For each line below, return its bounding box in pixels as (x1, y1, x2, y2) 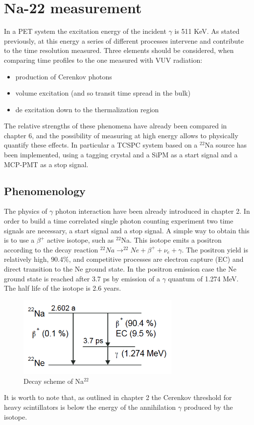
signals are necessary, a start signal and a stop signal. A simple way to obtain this (4, 225, 250, 235)
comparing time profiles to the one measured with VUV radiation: (4, 54, 203, 65)
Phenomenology (4, 183, 86, 198)
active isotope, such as (47, 235, 114, 245)
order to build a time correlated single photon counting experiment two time (4, 216, 233, 226)
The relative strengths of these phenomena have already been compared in (4, 121, 227, 131)
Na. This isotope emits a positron (121, 235, 222, 245)
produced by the (184, 402, 233, 412)
